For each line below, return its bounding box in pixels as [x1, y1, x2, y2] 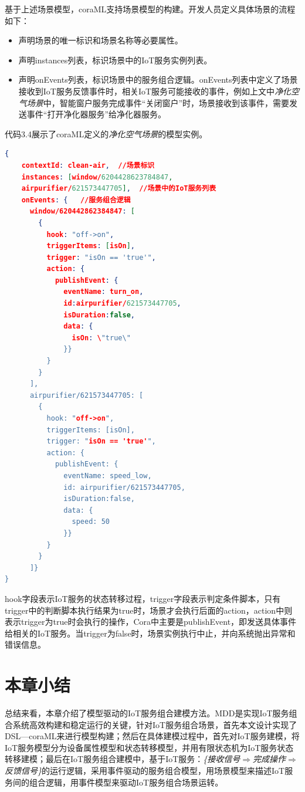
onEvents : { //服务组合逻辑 [21, 195, 131, 204]
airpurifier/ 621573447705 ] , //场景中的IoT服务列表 [21, 184, 216, 193]
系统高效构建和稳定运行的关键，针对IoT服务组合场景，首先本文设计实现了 [12, 718, 297, 730]
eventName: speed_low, [63, 471, 152, 480]
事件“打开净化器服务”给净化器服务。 [26, 108, 167, 120]
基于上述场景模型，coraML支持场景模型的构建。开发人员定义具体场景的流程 [5, 3, 296, 15]
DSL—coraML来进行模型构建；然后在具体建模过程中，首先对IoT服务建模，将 [5, 730, 300, 742]
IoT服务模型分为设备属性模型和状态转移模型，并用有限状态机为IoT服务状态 [5, 741, 294, 753]
